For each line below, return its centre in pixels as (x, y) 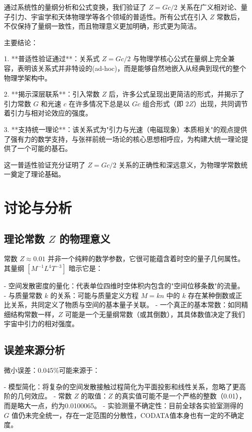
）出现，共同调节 (221, 103)
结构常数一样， (34, 314)
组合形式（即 (163, 103)
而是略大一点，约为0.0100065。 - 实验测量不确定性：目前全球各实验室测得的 (124, 406)
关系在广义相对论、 (210, 7)
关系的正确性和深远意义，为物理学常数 (180, 164)
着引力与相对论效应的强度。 (48, 113)
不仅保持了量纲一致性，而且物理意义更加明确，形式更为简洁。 (102, 26)
